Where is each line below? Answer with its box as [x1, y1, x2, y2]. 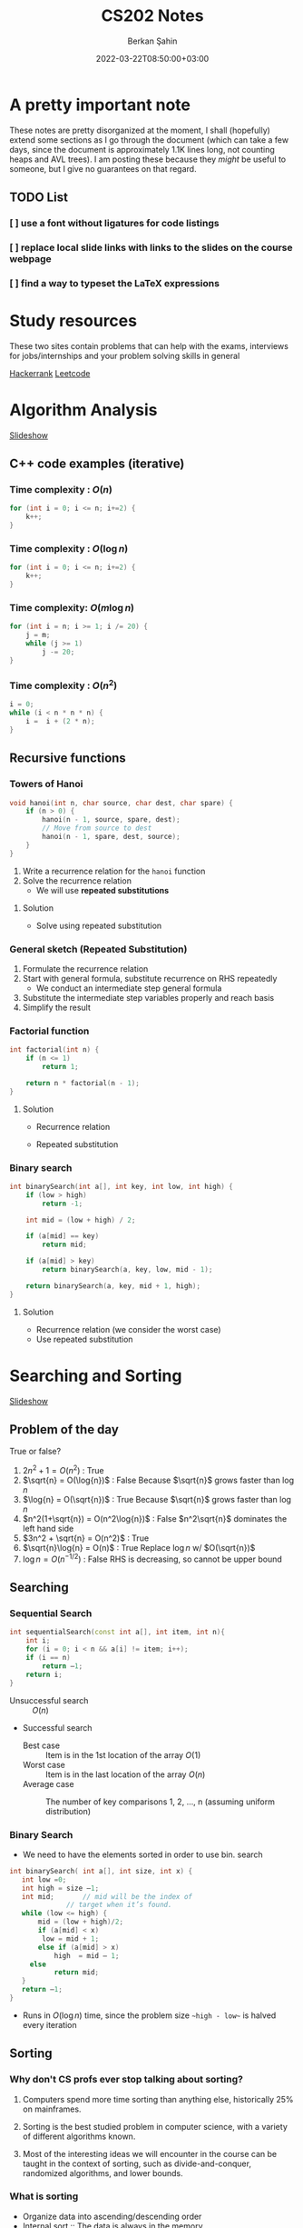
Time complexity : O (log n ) [9, 542, 129, 555]
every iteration [22, 2019, 77, 2030]
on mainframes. [22, 2103, 82, 2114]
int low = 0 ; [21, 1874, 67, 1884]
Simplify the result [22, 1002, 91, 1013]
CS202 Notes [101, 5, 204, 26]
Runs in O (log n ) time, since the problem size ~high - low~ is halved [22, 2010, 277, 2021]
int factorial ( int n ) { [9, 1045, 100, 1054]
